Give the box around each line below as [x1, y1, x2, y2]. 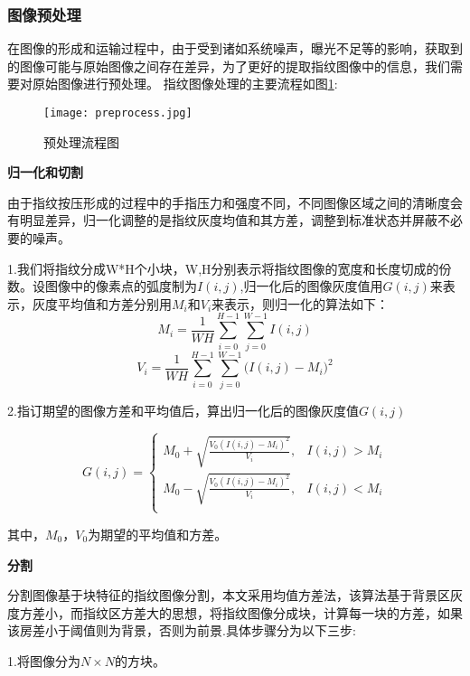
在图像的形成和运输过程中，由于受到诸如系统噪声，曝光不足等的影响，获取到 [7, 39, 463, 58]
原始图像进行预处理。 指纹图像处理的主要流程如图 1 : [32, 74, 338, 93]
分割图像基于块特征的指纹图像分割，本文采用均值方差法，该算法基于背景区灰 [7, 586, 463, 605]
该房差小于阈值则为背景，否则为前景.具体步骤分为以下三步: [7, 621, 356, 640]
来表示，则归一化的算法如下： [211, 294, 390, 313]
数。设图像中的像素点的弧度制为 [7, 277, 197, 296]
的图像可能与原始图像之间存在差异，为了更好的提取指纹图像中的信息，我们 [7, 56, 450, 75]
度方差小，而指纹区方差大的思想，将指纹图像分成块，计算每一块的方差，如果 [7, 603, 463, 622]
